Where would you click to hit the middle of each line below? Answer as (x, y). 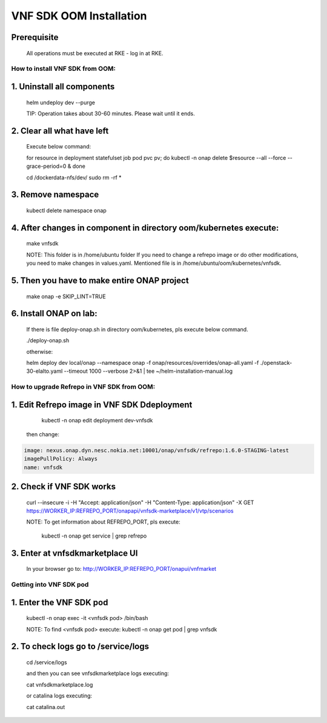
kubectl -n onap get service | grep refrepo (94, 536)
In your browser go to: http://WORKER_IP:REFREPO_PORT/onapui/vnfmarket (121, 569)
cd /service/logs (47, 662)
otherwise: (40, 352)
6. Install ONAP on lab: (54, 314)
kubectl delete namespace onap (67, 210)
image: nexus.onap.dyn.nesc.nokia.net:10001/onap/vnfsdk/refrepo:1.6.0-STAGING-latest (157, 450)
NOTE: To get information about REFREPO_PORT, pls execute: (104, 522)
